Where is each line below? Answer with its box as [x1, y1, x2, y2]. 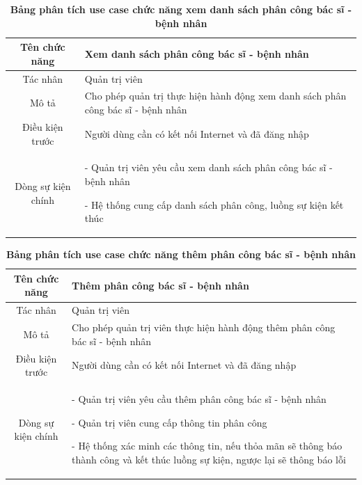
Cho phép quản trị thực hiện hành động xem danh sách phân [84, 88, 347, 103]
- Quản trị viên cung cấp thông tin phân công [72, 415, 267, 429]
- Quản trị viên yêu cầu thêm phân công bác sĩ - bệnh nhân [72, 391, 326, 406]
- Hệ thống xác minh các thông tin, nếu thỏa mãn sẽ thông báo [72, 438, 343, 453]
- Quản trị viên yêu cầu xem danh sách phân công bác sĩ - [84, 160, 333, 175]
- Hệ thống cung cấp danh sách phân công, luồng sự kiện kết [84, 197, 344, 212]
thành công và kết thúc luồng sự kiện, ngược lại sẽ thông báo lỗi [72, 452, 346, 466]
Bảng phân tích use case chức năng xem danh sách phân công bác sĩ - [10, 2, 352, 16]
